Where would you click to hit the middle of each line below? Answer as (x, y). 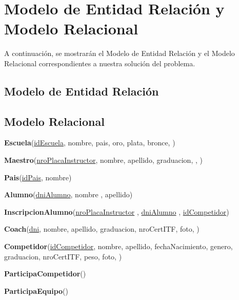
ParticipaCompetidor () (45, 274)
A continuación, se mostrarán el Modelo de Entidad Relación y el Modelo (120, 53)
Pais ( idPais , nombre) (38, 177)
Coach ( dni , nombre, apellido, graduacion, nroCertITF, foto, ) (102, 229)
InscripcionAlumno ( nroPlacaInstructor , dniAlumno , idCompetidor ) (117, 211)
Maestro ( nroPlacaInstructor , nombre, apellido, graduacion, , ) (103, 160)
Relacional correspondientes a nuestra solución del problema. (100, 63)
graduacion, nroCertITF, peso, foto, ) (63, 256)
